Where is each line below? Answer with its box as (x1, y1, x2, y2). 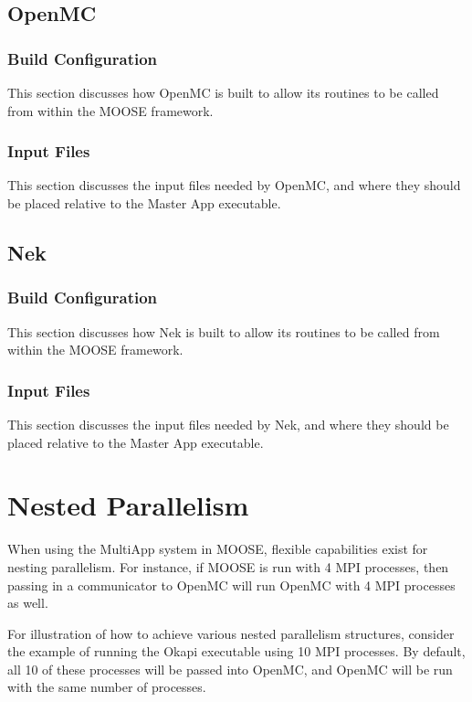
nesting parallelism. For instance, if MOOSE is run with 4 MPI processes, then (7, 557, 449, 576)
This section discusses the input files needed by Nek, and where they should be (7, 415, 449, 433)
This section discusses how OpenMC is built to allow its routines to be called (7, 83, 439, 101)
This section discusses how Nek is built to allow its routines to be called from (7, 322, 440, 341)
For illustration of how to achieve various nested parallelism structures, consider (7, 623, 455, 643)
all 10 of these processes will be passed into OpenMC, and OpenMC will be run (7, 659, 453, 678)
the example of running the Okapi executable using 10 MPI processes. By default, (7, 642, 466, 661)
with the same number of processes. (7, 677, 206, 697)
